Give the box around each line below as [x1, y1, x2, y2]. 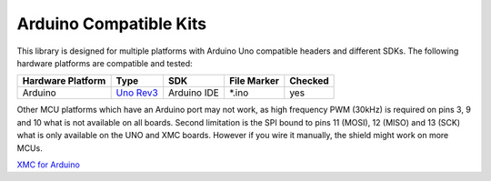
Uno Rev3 [115, 86, 158, 99]
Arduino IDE [168, 86, 220, 99]
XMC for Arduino [16, 159, 81, 170]
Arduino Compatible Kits [16, 14, 207, 34]
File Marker [228, 75, 279, 87]
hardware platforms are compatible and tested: [16, 57, 193, 68]
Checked [289, 75, 329, 87]
